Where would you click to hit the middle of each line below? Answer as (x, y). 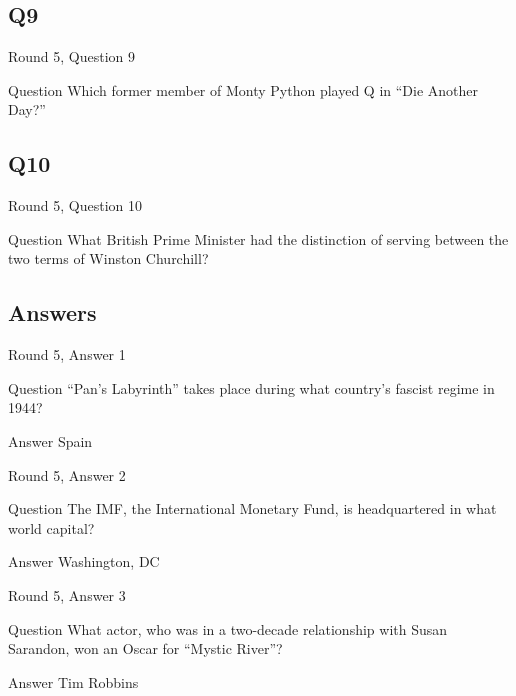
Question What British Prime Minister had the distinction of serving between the (258, 238)
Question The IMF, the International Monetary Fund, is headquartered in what (252, 508)
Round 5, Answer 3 (67, 594)
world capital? (51, 527)
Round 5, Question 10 (75, 205)
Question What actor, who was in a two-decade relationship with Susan (228, 628)
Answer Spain (50, 440)
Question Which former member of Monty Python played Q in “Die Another (243, 89)
